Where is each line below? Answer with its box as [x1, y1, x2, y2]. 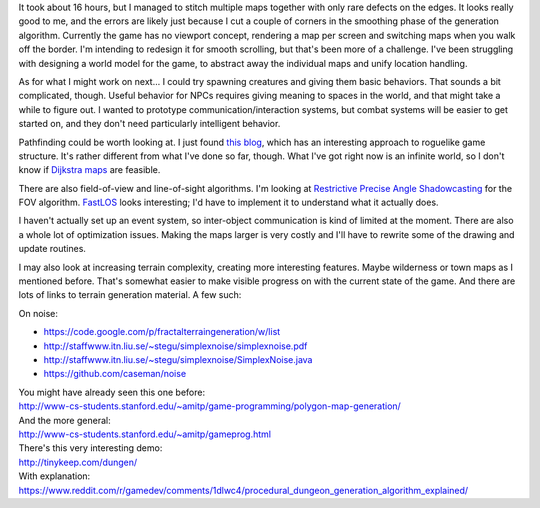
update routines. [18, 243, 87, 255]
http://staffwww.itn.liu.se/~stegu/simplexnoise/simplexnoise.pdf [43, 340, 308, 352]
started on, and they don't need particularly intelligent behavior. [18, 118, 281, 130]
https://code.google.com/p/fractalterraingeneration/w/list [43, 326, 281, 338]
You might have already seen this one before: [18, 386, 205, 398]
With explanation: [18, 470, 91, 482]
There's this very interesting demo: [18, 442, 163, 454]
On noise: [18, 307, 59, 319]
